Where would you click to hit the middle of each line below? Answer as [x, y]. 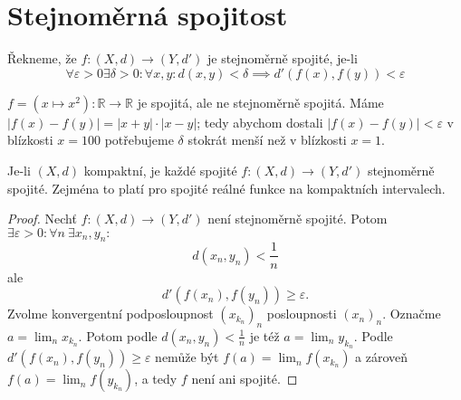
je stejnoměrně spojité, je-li [283, 58]
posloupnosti [302, 314]
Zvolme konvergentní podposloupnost [110, 314]
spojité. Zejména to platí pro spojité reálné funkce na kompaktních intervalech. [226, 188]
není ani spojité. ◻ [245, 379]
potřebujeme [139, 140]
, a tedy [156, 379]
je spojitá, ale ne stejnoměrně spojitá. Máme [260, 102]
